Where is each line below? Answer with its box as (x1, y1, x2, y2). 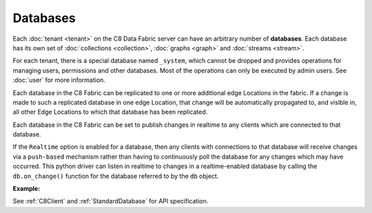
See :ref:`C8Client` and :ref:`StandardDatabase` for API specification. (12, 197, 209, 205)
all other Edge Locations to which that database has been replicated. (12, 108, 208, 116)
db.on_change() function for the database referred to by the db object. (12, 172, 219, 180)
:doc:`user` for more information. (12, 76, 106, 84)
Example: (12, 185, 41, 193)
